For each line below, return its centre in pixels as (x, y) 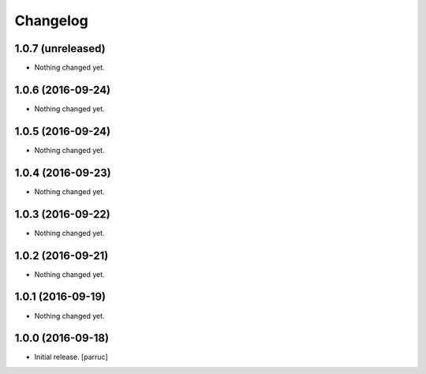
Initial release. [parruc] (71, 357)
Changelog (51, 21)
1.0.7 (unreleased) (60, 49)
